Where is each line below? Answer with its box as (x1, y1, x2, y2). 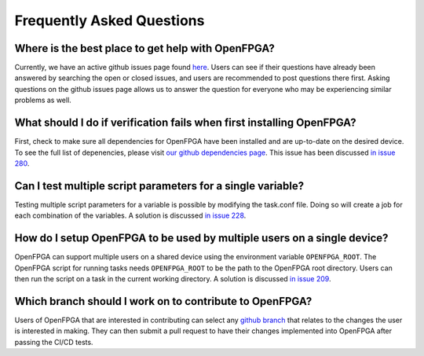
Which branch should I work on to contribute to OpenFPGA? (14, 295, 313, 308)
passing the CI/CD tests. (14, 337, 93, 347)
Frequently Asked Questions (14, 12, 205, 29)
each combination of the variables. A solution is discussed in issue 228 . (14, 211, 247, 220)
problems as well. (14, 95, 72, 105)
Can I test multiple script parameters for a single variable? (14, 179, 305, 193)
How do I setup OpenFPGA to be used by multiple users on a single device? (14, 232, 389, 245)
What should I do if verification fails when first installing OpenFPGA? (14, 116, 356, 130)
